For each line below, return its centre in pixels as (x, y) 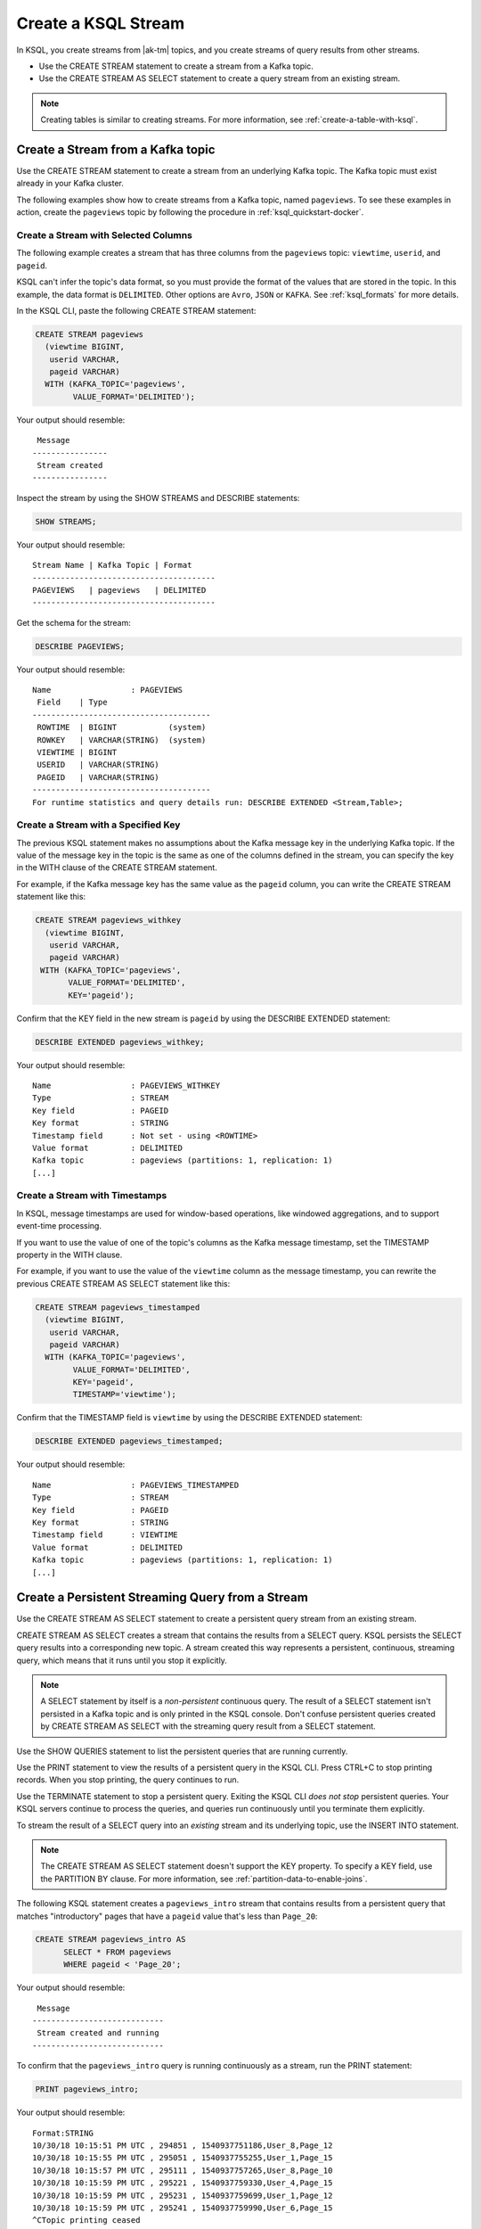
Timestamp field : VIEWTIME (105, 1535)
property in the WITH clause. (69, 1254)
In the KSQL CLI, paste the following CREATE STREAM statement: (136, 310)
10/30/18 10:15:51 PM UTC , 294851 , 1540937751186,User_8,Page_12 (183, 2145)
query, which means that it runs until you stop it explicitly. (122, 1660)
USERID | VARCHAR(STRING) (98, 765)
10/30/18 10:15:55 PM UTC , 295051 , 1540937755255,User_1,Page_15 (183, 2158)
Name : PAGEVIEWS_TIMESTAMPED (136, 1485)
